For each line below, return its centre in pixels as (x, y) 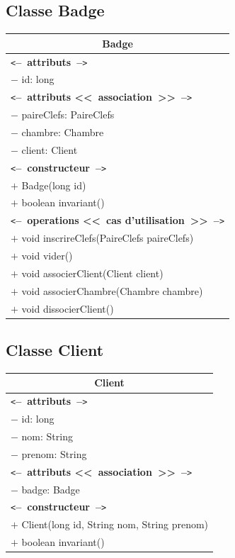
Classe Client (55, 350)
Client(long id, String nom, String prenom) (115, 524)
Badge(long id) (54, 185)
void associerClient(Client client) (92, 273)
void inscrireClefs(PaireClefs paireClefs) (108, 238)
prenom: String (54, 453)
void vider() (47, 256)
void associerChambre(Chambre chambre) (112, 290)
